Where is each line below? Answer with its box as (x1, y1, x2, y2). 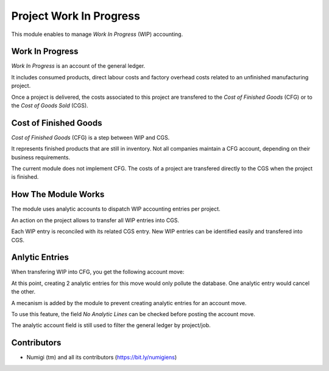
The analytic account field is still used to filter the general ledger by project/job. (11, 322, 211, 329)
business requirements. (11, 153, 70, 161)
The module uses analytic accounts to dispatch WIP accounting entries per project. (11, 205, 221, 213)
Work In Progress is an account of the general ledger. (11, 62, 146, 70)
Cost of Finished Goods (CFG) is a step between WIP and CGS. (11, 134, 170, 141)
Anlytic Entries (11, 252, 69, 262)
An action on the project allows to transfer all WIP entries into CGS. (11, 217, 180, 224)
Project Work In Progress (11, 9, 140, 23)
